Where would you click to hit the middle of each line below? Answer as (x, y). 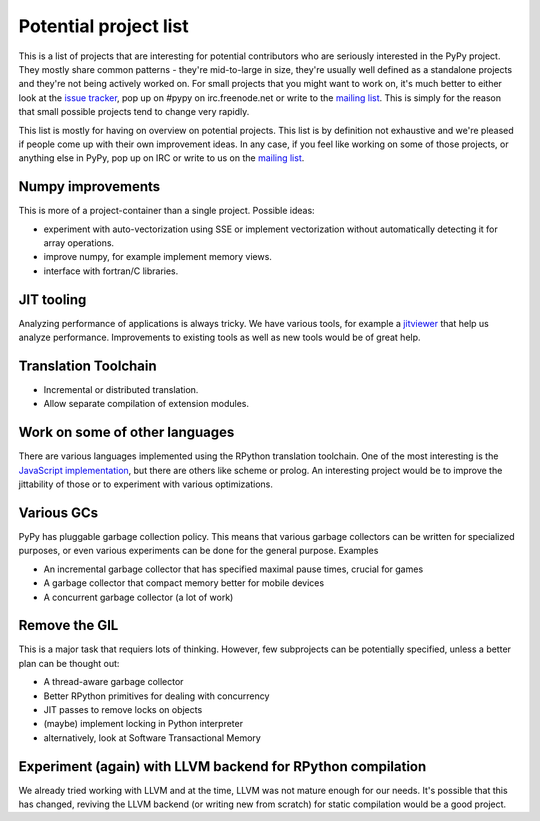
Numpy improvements (89, 186)
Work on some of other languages (126, 432)
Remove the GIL (68, 625)
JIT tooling (52, 299)
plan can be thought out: (69, 663)
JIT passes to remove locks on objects (123, 709)
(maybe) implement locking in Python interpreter (143, 724)
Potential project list (103, 26)
